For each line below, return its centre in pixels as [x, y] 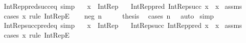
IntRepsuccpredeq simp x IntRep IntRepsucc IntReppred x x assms [123, 25]
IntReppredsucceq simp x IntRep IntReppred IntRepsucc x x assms [123, 6]
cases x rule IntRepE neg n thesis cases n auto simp [109, 15]
